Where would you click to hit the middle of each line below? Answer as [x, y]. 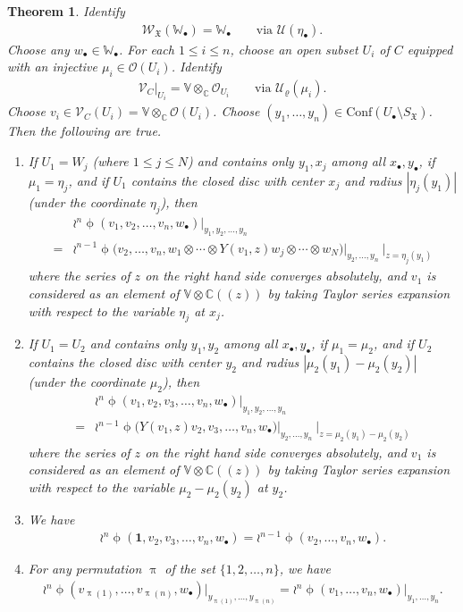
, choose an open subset [294, 49]
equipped [430, 49]
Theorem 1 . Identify [66, 11]
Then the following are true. [84, 131]
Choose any [38, 49]
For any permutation [85, 569]
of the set [190, 569]
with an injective [52, 67]
